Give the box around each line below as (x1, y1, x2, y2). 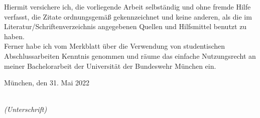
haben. (4, 31, 25, 41)
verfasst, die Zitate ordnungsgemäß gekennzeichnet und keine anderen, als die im (4, 11, 252, 22)
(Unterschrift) (4, 104, 47, 114)
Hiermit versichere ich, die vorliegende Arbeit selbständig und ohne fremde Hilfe (4, 2, 251, 12)
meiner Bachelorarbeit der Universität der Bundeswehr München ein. (4, 60, 216, 71)
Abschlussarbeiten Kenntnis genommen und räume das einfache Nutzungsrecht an (4, 50, 256, 61)
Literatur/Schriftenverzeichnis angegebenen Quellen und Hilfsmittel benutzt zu (4, 21, 247, 32)
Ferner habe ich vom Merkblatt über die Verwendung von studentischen (4, 41, 225, 51)
